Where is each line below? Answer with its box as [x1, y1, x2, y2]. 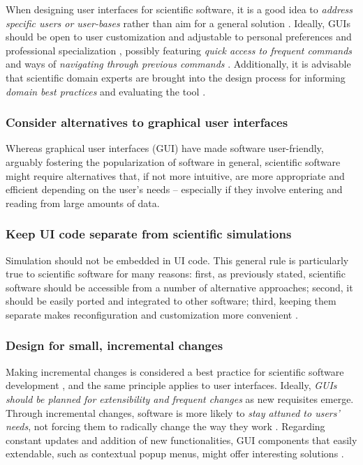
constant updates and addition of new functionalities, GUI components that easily [6, 432, 357, 447]
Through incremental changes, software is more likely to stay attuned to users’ [6, 405, 340, 420]
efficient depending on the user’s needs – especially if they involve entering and [6, 182, 343, 197]
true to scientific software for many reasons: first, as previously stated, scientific [6, 266, 346, 281]
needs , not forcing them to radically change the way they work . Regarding [6, 419, 325, 434]
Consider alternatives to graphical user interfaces [6, 114, 288, 131]
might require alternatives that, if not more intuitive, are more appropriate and [6, 168, 345, 183]
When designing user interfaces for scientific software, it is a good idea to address [6, 2, 353, 16]
